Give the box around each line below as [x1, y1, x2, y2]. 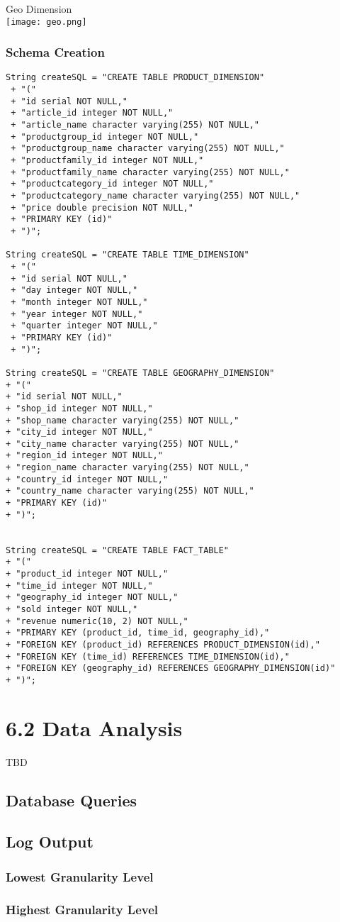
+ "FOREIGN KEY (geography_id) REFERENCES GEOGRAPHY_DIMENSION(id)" [6, 663, 336, 674]
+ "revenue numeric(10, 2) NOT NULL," [6, 616, 188, 626]
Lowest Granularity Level [6, 867, 154, 885]
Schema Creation [6, 43, 105, 61]
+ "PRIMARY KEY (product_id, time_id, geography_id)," [6, 628, 270, 638]
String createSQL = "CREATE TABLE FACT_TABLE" [6, 545, 229, 555]
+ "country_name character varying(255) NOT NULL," [6, 486, 254, 496]
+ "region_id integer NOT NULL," [6, 450, 163, 461]
